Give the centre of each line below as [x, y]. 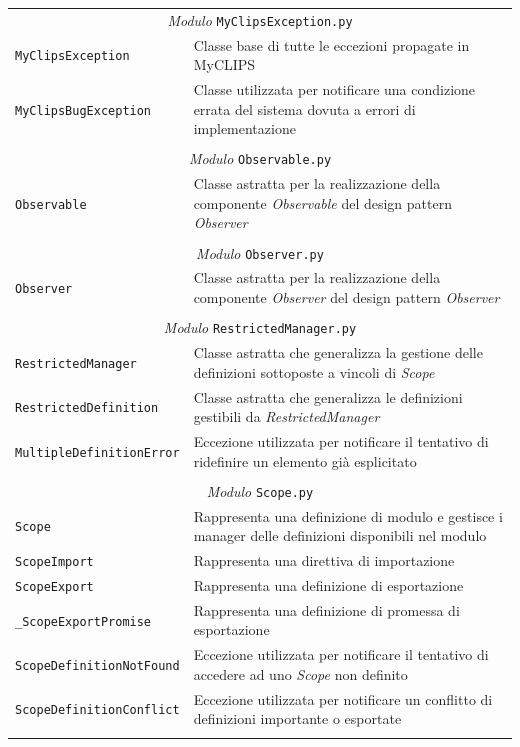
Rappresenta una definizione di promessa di [326, 609]
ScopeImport [54, 561]
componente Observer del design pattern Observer [346, 297]
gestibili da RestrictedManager [286, 416]
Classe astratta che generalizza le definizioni [328, 396]
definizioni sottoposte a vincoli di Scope [314, 371]
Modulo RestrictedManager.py [260, 327]
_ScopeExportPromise [83, 621]
